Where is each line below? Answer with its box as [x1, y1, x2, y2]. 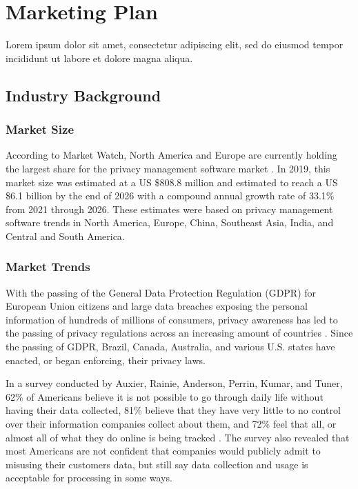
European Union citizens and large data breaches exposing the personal [6, 299, 308, 313]
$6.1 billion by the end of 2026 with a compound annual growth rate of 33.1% [6, 188, 335, 203]
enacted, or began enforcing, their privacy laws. [6, 352, 206, 367]
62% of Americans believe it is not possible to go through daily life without [6, 389, 324, 403]
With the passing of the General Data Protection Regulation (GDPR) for [6, 285, 317, 299]
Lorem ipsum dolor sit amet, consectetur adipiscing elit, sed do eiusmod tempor [6, 37, 344, 52]
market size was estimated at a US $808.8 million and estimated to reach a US [6, 174, 338, 189]
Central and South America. [6, 228, 125, 243]
